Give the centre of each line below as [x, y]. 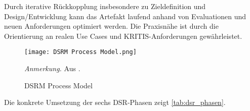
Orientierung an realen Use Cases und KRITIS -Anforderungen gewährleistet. [123, 36]
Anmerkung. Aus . [52, 68]
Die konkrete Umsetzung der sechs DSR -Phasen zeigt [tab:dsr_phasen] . [115, 102]
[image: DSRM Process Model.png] [80, 52]
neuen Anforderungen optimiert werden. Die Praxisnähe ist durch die [111, 26]
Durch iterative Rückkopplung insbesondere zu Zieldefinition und [105, 6]
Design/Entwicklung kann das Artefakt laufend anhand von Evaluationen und [125, 16]
